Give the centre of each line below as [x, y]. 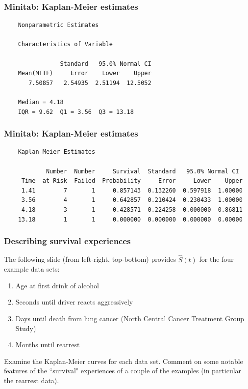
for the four [216, 259]
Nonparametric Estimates [58, 25]
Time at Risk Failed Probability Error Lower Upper [132, 181]
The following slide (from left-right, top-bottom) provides [90, 259]
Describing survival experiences [67, 241]
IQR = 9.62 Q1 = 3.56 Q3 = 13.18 [76, 112]
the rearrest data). [32, 380]
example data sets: [32, 269]
